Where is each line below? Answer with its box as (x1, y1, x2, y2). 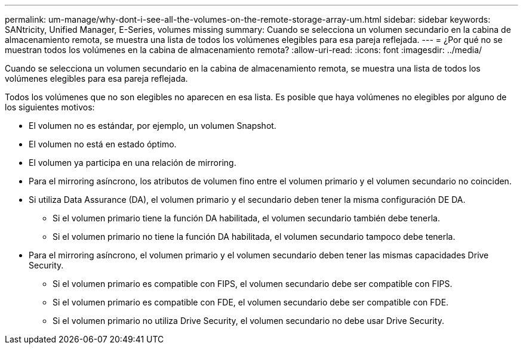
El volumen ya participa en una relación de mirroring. (29, 157, 236, 168)
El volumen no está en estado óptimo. (29, 139, 177, 149)
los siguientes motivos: (5, 102, 95, 112)
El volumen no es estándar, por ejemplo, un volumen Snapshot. (29, 121, 276, 131)
